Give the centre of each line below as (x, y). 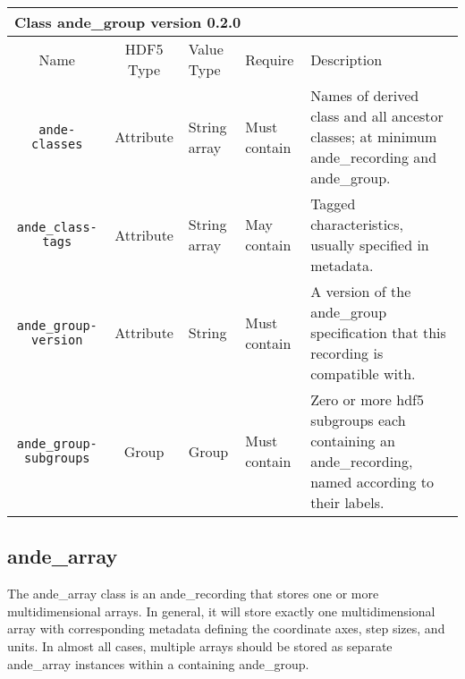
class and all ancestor (377, 116)
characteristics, (357, 224)
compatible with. (363, 373)
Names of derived (365, 95)
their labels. (347, 502)
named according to (372, 482)
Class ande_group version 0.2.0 (128, 22)
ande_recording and (374, 157)
